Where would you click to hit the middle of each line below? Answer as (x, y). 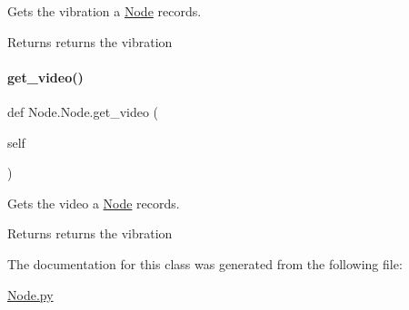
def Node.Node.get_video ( (83, 111)
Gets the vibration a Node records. (105, 11)
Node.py (30, 294)
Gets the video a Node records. (94, 203)
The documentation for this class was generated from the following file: (205, 263)
